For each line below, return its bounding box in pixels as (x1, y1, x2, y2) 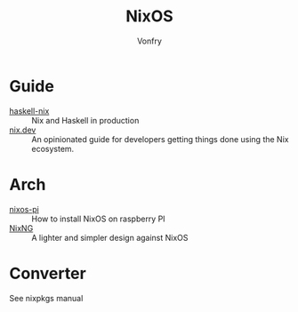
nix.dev (9, 124, 36, 135)
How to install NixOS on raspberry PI (31, 213, 166, 224)
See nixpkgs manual (9, 292, 84, 303)
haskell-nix (9, 105, 50, 116)
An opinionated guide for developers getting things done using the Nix (31, 133, 289, 144)
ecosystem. (31, 143, 75, 154)
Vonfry (136, 36, 163, 46)
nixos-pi (9, 204, 40, 214)
